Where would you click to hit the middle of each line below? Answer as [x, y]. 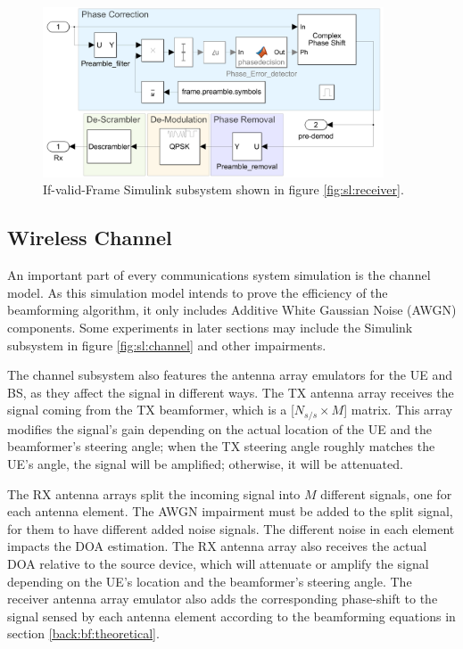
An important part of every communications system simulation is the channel [219, 275]
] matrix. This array [398, 410]
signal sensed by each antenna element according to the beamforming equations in [231, 616]
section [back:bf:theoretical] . [83, 633]
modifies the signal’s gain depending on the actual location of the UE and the [220, 428]
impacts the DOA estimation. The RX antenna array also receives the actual [217, 546]
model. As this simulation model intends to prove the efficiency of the [198, 292]
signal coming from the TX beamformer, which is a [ [151, 410]
